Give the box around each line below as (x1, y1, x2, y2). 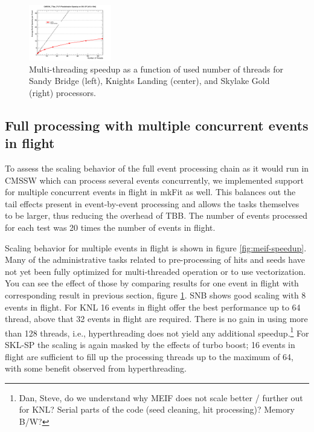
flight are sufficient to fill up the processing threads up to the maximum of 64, (5, 350, 293, 363)
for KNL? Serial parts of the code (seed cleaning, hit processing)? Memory (19, 403, 295, 416)
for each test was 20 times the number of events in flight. (5, 221, 216, 233)
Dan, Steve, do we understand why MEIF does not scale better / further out (19, 391, 303, 404)
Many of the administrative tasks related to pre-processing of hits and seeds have (5, 253, 305, 266)
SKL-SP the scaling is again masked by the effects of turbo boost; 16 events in (5, 338, 295, 350)
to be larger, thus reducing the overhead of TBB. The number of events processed (5, 209, 308, 222)
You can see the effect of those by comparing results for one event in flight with (5, 277, 299, 289)
